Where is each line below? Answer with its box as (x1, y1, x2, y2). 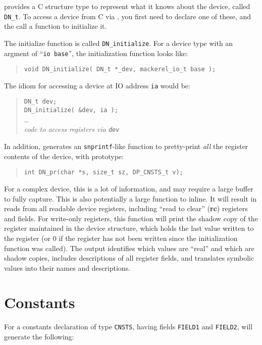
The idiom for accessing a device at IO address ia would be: (4, 80, 190, 90)
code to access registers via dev (24, 124, 120, 134)
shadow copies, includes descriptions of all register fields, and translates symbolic (4, 253, 254, 263)
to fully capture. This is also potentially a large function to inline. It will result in (4, 193, 257, 204)
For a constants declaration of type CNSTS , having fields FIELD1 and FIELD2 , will (4, 321, 253, 332)
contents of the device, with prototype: (4, 151, 124, 161)
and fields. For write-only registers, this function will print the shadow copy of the (4, 213, 258, 223)
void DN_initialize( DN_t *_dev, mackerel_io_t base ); (24, 66, 216, 73)
